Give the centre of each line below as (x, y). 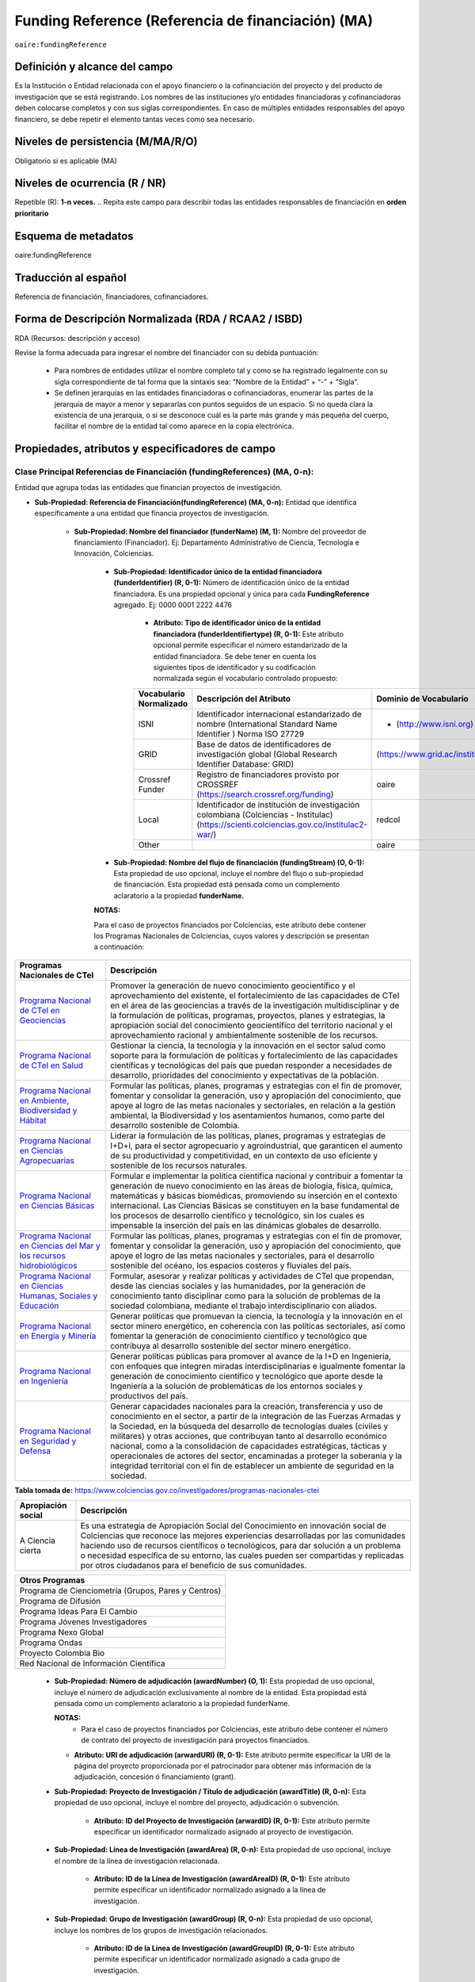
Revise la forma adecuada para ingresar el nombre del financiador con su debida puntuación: (167, 352)
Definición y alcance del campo (94, 67)
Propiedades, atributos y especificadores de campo (145, 449)
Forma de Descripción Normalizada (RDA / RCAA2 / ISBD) (159, 319)
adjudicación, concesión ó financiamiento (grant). (155, 1777)
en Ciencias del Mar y (60, 1245)
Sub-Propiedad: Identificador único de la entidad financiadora (218, 572)
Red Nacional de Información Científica (92, 1663)
